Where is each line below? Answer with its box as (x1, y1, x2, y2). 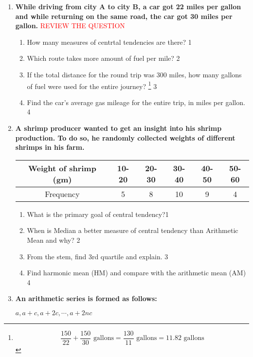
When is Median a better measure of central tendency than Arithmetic (27, 225, 238, 235)
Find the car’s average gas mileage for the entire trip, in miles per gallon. (27, 97, 245, 107)
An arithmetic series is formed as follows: (15, 293, 157, 303)
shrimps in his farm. (15, 142, 85, 152)
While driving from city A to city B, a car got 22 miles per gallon (15, 1, 241, 11)
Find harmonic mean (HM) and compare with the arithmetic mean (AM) (27, 268, 246, 278)
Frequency (45, 188, 80, 199)
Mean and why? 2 (27, 234, 80, 245)
